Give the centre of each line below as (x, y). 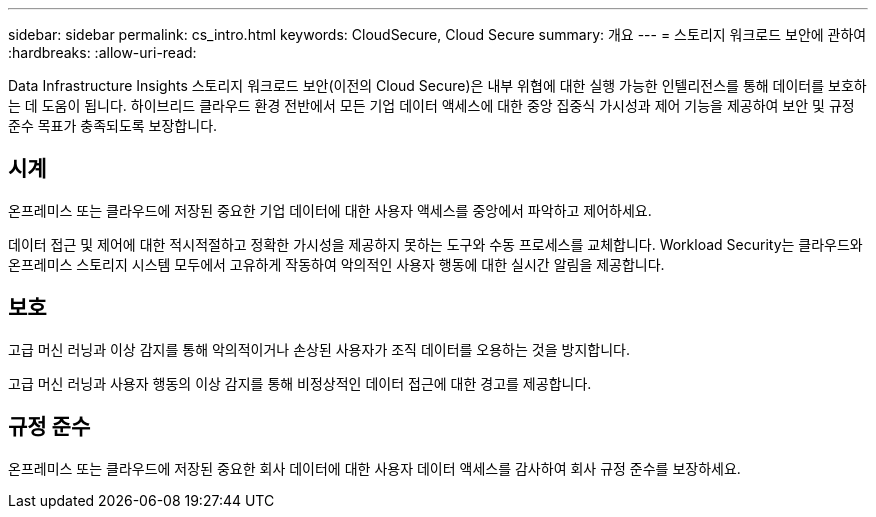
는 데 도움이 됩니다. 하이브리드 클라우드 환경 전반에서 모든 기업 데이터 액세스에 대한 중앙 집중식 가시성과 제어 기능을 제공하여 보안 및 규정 (431, 105)
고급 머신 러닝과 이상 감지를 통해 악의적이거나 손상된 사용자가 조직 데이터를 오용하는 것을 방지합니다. (319, 349)
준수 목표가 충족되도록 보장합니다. (113, 125)
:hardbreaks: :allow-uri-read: (102, 52)
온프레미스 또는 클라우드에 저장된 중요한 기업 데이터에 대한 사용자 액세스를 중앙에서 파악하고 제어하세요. (330, 210)
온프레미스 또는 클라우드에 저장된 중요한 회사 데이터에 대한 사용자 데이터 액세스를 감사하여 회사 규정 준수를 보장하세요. (374, 468)
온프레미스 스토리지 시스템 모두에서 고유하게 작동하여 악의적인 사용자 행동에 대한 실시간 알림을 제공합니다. (336, 264)
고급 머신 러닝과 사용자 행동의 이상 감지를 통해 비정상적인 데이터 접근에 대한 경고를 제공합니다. (300, 383)
